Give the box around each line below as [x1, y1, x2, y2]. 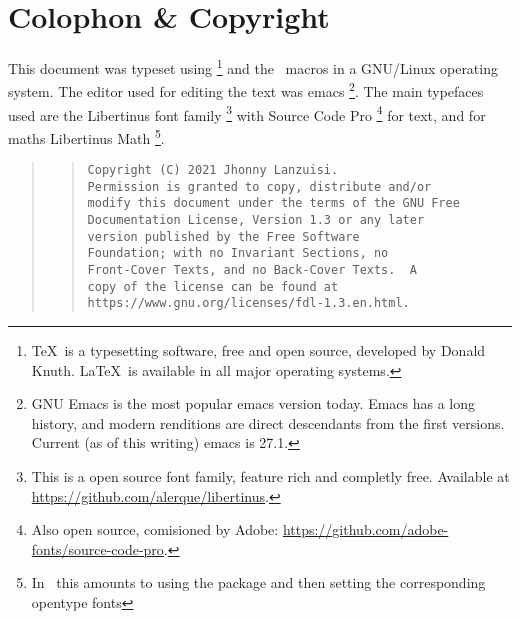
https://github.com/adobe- [282, 519, 449, 540]
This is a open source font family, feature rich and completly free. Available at [31, 466, 510, 486]
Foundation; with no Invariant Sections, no [87, 246, 389, 261]
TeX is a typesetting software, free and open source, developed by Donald [31, 340, 486, 361]
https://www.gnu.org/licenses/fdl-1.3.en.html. [87, 296, 410, 311]
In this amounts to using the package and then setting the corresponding [31, 572, 486, 593]
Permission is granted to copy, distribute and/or [87, 179, 432, 194]
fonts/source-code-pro [31, 538, 164, 559]
